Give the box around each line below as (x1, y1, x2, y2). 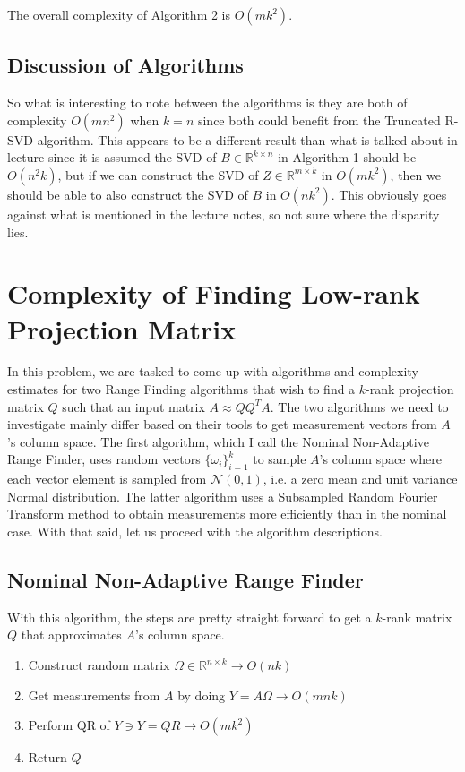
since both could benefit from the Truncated (197, 110, 441, 129)
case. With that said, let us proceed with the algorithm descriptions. (7, 522, 383, 541)
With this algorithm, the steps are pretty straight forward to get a (7, 607, 372, 626)
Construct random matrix (28, 656, 170, 674)
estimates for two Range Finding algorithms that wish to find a (7, 380, 356, 399)
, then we (390, 165, 441, 184)
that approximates (21, 625, 122, 644)
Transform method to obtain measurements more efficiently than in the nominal (7, 504, 447, 523)
